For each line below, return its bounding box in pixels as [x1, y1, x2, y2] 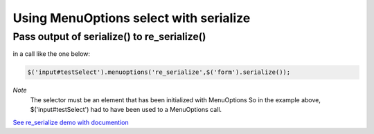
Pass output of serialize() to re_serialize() [12, 30, 206, 43]
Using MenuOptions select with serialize [12, 10, 251, 26]
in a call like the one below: [12, 50, 90, 58]
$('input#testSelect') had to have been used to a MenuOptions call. [30, 106, 222, 114]
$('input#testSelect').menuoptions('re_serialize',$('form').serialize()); [27, 68, 291, 76]
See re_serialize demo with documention [12, 118, 129, 126]
